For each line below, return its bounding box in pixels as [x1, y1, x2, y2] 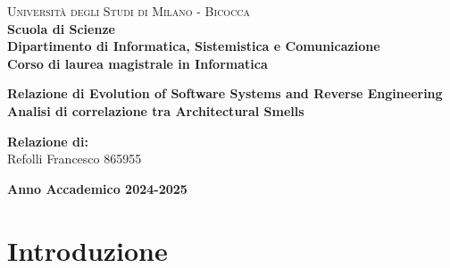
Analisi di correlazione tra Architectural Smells [7, 101, 304, 120]
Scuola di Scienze [7, 19, 115, 38]
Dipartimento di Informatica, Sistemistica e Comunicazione [7, 37, 380, 55]
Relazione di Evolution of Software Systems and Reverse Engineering [7, 84, 443, 103]
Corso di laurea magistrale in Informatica [7, 54, 268, 72]
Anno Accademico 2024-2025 [7, 179, 187, 197]
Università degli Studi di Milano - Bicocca [7, 2, 251, 20]
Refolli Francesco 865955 [7, 149, 142, 168]
